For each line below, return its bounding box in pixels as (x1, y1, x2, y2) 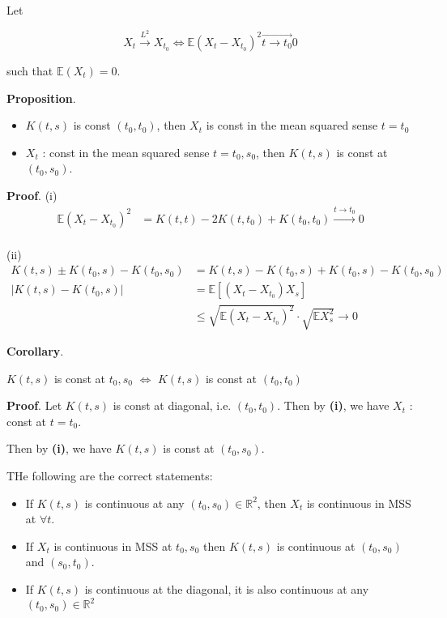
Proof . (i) (6, 186, 57, 203)
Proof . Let (6, 397, 62, 414)
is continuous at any (84, 494, 185, 511)
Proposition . (6, 89, 76, 106)
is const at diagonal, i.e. (113, 397, 232, 414)
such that (6, 62, 53, 79)
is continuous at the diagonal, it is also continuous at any (84, 580, 369, 597)
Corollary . (6, 343, 64, 360)
